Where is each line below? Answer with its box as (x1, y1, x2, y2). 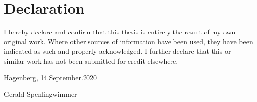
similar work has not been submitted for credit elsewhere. (4, 55, 178, 66)
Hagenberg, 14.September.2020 (4, 72, 97, 82)
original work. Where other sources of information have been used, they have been (4, 36, 253, 46)
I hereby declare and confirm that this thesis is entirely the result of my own (4, 27, 236, 37)
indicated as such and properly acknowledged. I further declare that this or (4, 46, 231, 56)
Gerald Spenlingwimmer (4, 89, 77, 99)
